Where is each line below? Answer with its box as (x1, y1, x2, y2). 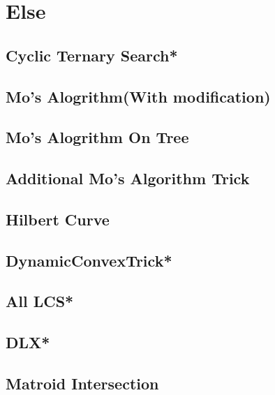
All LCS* (6, 290, 74, 312)
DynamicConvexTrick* (6, 249, 172, 271)
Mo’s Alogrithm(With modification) (6, 85, 271, 107)
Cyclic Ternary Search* (6, 44, 178, 66)
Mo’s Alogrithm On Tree (6, 126, 189, 148)
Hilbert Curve (6, 208, 110, 230)
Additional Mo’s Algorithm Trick (6, 167, 250, 189)
